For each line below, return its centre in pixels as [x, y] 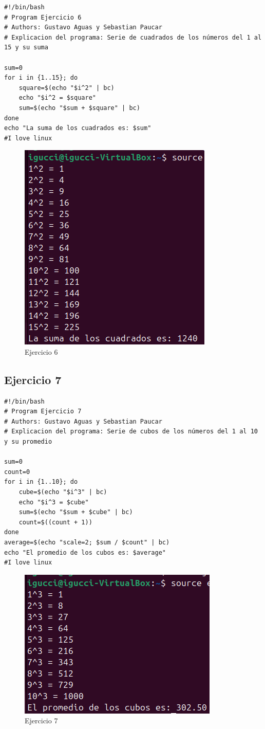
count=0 [17, 472]
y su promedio [28, 442]
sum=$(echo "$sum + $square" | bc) [79, 108]
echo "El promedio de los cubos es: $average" [85, 552]
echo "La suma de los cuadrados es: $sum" [78, 128]
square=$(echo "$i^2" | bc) [67, 88]
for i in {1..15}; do [41, 78]
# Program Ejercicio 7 [43, 412]
